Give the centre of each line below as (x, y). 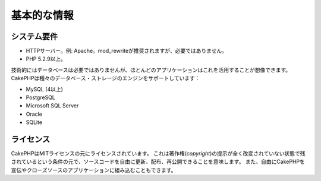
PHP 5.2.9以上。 (46, 59)
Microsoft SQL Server (52, 106)
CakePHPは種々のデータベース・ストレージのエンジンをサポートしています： (106, 78)
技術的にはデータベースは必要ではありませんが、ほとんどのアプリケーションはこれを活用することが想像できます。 (151, 70)
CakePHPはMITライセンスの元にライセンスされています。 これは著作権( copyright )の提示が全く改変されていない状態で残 (158, 154)
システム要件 (34, 36)
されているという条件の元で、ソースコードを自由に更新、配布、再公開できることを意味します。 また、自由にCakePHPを (158, 162)
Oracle (34, 114)
